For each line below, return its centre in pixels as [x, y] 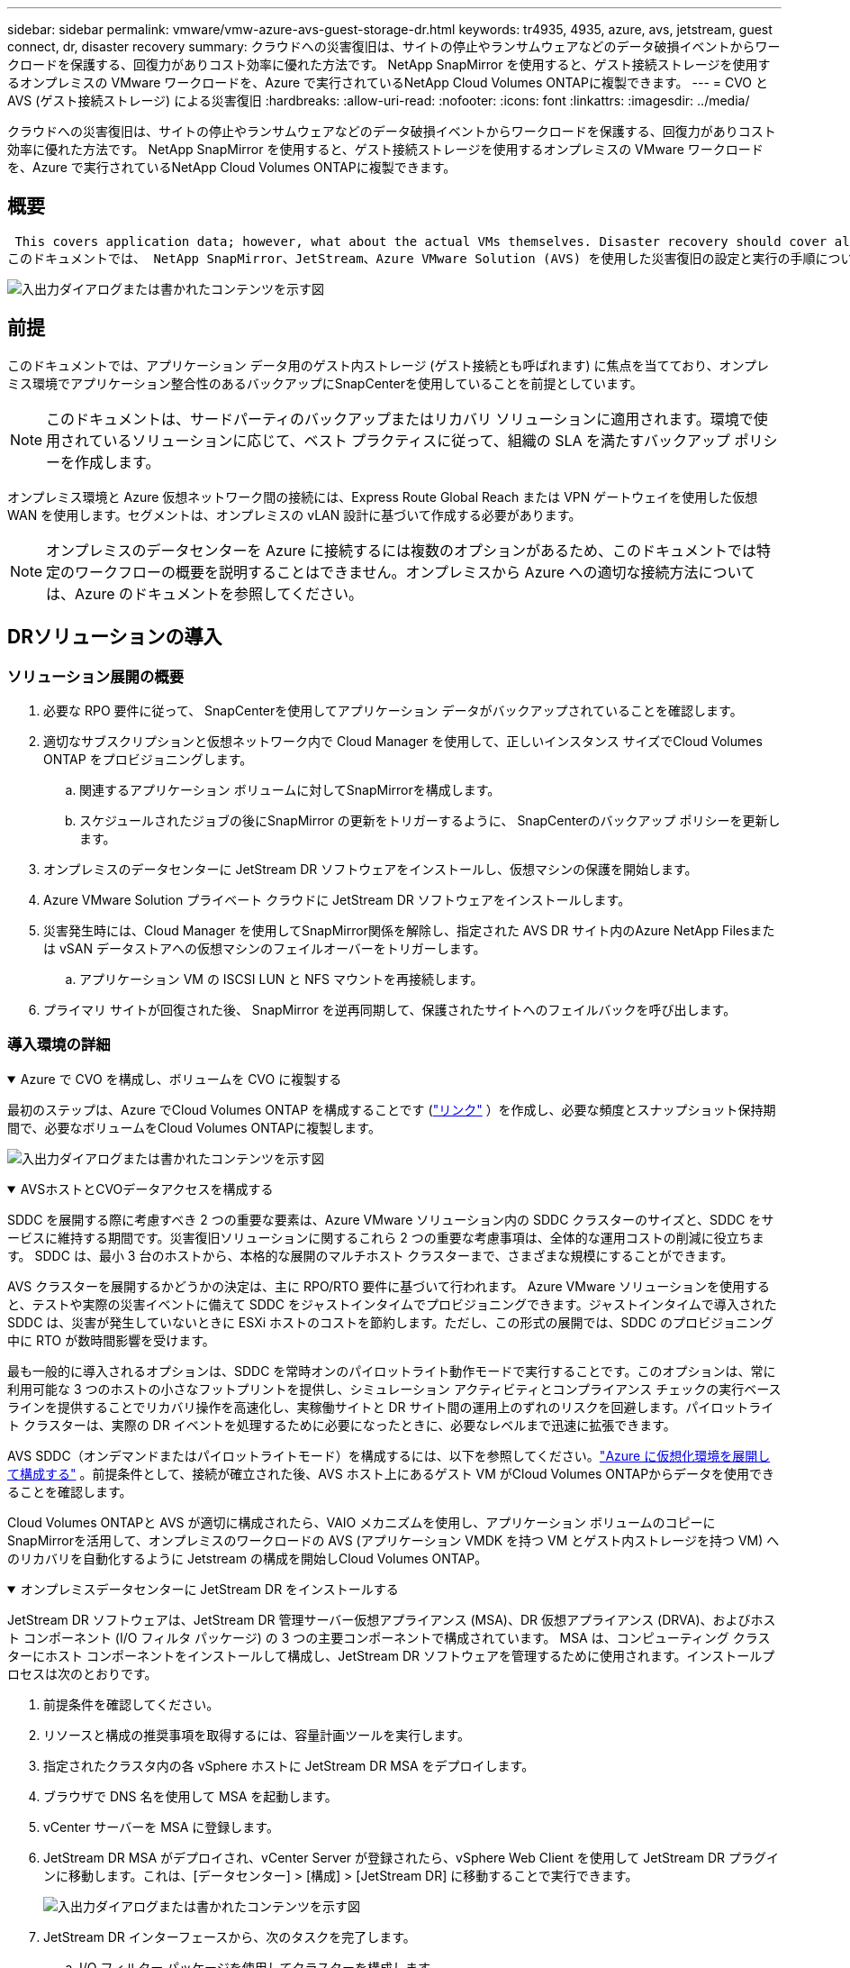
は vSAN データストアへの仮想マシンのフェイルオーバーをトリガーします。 [265, 948]
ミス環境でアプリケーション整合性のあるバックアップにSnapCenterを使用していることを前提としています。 [325, 383]
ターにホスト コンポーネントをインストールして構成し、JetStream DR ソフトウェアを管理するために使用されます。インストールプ [391, 1655]
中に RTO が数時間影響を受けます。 [111, 1340]
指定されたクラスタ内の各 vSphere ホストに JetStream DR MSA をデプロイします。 [289, 1765]
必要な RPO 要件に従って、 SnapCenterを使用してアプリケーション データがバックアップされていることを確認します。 [393, 710]
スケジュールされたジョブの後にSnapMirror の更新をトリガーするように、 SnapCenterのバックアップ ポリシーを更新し [430, 820]
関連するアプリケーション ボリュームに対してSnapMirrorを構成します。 [290, 789]
